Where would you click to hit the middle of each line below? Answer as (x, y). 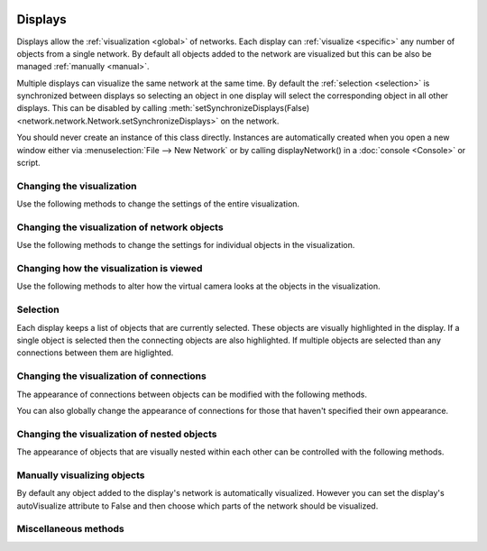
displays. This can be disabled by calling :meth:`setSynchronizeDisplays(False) (163, 108)
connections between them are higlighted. (95, 353)
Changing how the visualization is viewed (110, 269)
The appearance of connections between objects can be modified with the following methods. (192, 394)
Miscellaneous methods (71, 529)
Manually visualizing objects (81, 475)
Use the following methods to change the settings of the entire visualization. (158, 204)
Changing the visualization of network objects (120, 227)
